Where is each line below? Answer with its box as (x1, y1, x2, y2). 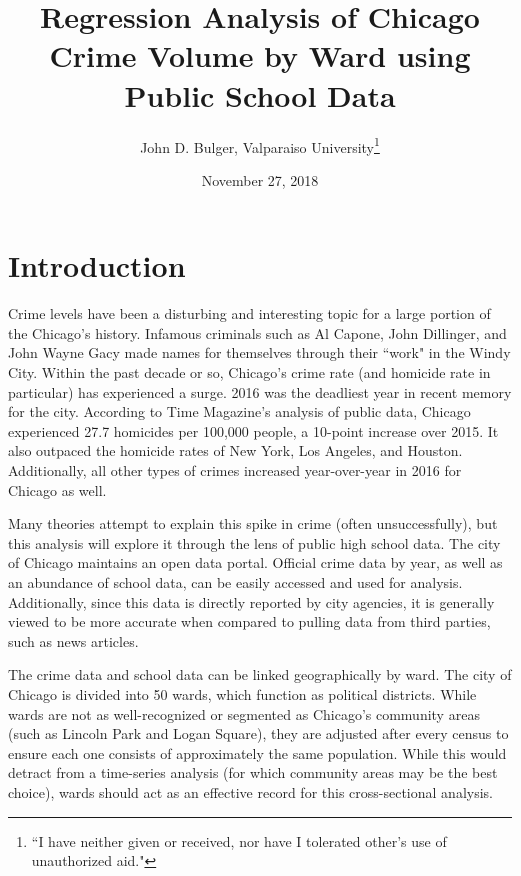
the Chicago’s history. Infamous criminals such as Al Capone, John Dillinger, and (8, 322, 507, 343)
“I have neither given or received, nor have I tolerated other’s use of (31, 830, 447, 851)
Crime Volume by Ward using (49, 35, 471, 76)
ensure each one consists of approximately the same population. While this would (8, 742, 507, 763)
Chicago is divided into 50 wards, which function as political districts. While (8, 683, 477, 704)
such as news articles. (8, 630, 139, 651)
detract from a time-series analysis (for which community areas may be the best (8, 762, 498, 783)
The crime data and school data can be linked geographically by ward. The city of (8, 664, 512, 685)
